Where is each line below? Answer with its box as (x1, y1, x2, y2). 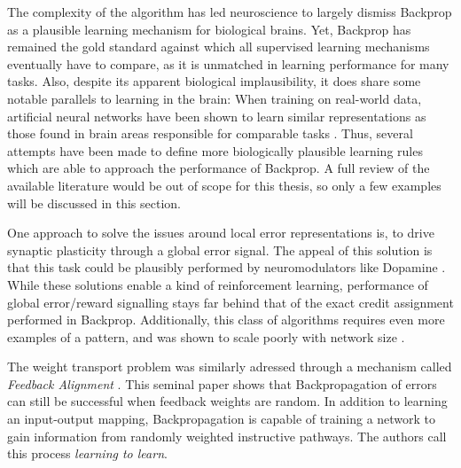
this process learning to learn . (7, 444, 168, 463)
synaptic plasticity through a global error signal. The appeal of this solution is (7, 240, 433, 259)
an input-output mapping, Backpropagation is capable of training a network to (7, 409, 436, 428)
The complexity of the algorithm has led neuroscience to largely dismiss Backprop (7, 3, 452, 20)
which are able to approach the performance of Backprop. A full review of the (7, 159, 430, 177)
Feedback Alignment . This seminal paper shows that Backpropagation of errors (7, 374, 437, 393)
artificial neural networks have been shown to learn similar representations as (7, 106, 426, 125)
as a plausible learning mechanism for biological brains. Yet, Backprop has (7, 19, 411, 38)
